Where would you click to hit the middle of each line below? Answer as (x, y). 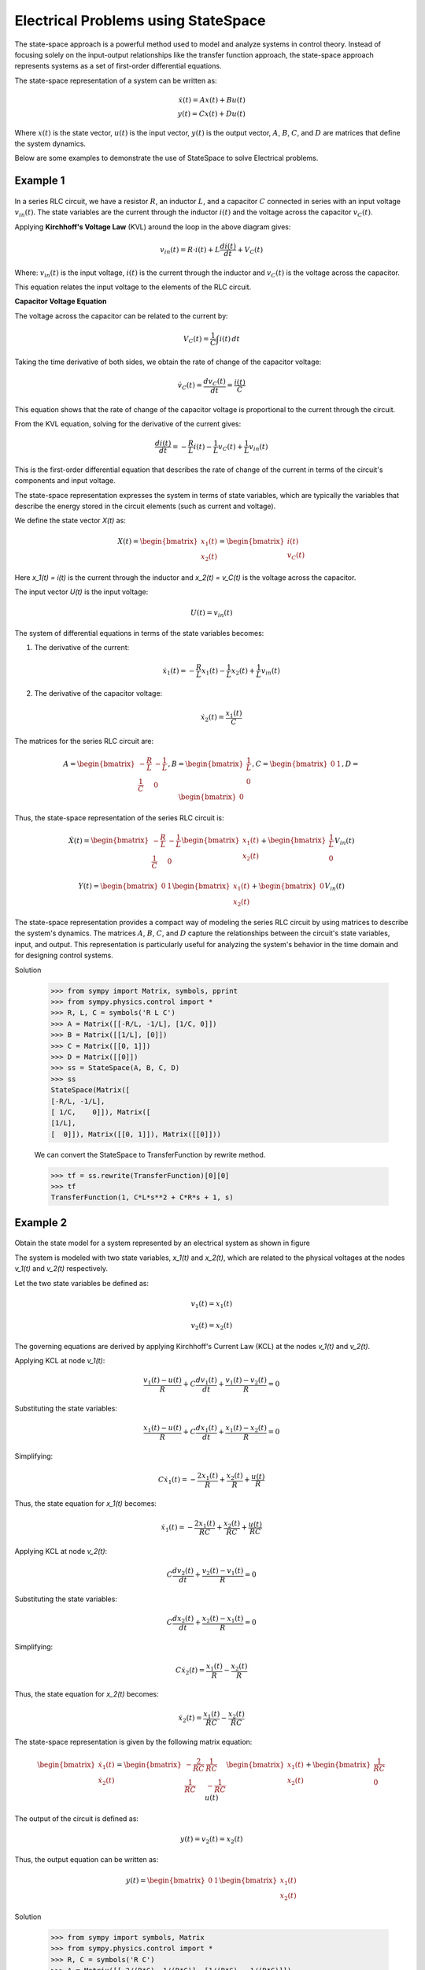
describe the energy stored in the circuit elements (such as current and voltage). (145, 506)
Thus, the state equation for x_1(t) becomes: (86, 1504)
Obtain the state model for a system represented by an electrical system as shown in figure (162, 1243)
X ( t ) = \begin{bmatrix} (158, 541)
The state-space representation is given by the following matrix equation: (133, 1742)
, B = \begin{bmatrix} (206, 764)
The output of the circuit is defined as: (77, 1818)
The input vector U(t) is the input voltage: (81, 592)
